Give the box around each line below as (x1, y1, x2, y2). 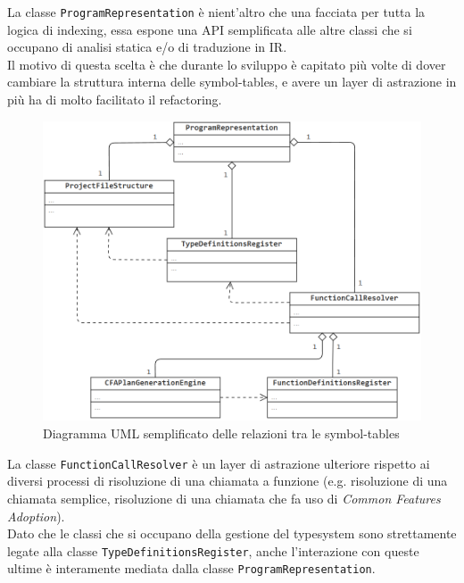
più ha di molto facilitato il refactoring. (7, 90, 222, 109)
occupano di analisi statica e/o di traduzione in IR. (7, 37, 287, 56)
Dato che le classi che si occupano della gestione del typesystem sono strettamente (7, 524, 457, 543)
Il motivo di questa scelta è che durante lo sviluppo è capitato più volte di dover (7, 54, 446, 73)
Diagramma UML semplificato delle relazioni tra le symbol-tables (43, 424, 400, 443)
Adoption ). (7, 506, 65, 525)
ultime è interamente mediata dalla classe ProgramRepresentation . (7, 559, 376, 578)
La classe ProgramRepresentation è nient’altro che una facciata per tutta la (7, 3, 426, 21)
